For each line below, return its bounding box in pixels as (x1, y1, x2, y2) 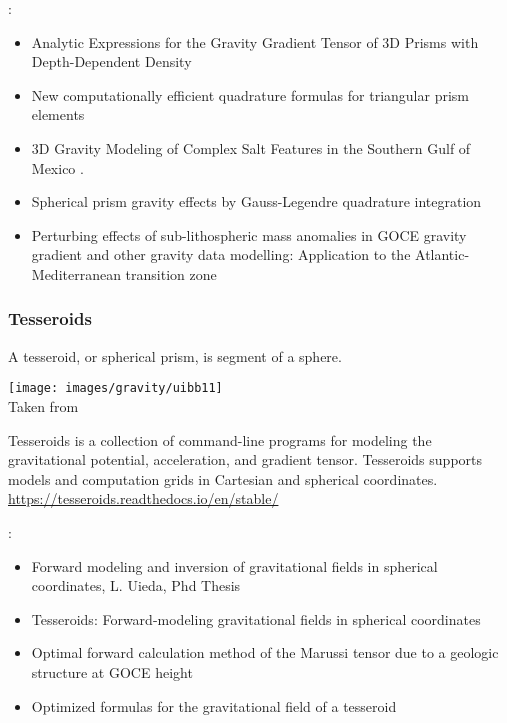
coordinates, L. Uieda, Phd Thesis (31, 575, 241, 596)
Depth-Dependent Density (31, 51, 192, 72)
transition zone (125, 263, 217, 284)
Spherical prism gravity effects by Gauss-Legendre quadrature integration (31, 191, 482, 212)
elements (31, 104, 85, 125)
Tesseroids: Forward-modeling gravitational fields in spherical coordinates (31, 608, 481, 629)
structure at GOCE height (31, 661, 193, 682)
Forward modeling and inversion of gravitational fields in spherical (31, 555, 438, 576)
